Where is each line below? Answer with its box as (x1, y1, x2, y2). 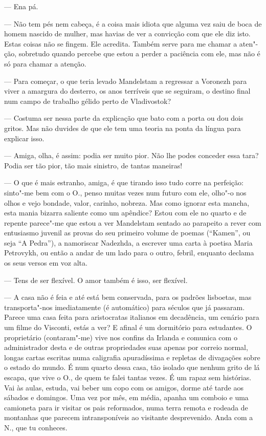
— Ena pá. (4, 1, 38, 11)
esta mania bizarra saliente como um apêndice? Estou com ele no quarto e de (4, 207, 247, 218)
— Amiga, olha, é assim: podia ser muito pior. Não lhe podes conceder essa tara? (4, 150, 259, 161)
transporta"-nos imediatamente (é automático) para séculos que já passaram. (4, 301, 245, 312)
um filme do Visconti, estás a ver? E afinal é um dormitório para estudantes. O (4, 322, 252, 333)
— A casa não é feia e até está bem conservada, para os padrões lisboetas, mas (4, 292, 252, 302)
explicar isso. (4, 133, 45, 143)
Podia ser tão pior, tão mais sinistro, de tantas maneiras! (4, 160, 183, 170)
